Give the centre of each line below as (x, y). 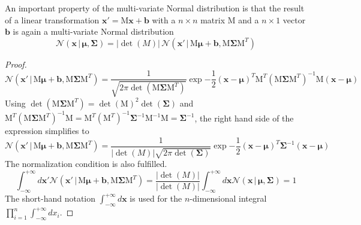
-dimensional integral (228, 198)
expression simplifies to (47, 131)
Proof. (16, 64)
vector (294, 19)
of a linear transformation (52, 19)
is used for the (156, 198)
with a (164, 19)
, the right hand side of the (244, 118)
